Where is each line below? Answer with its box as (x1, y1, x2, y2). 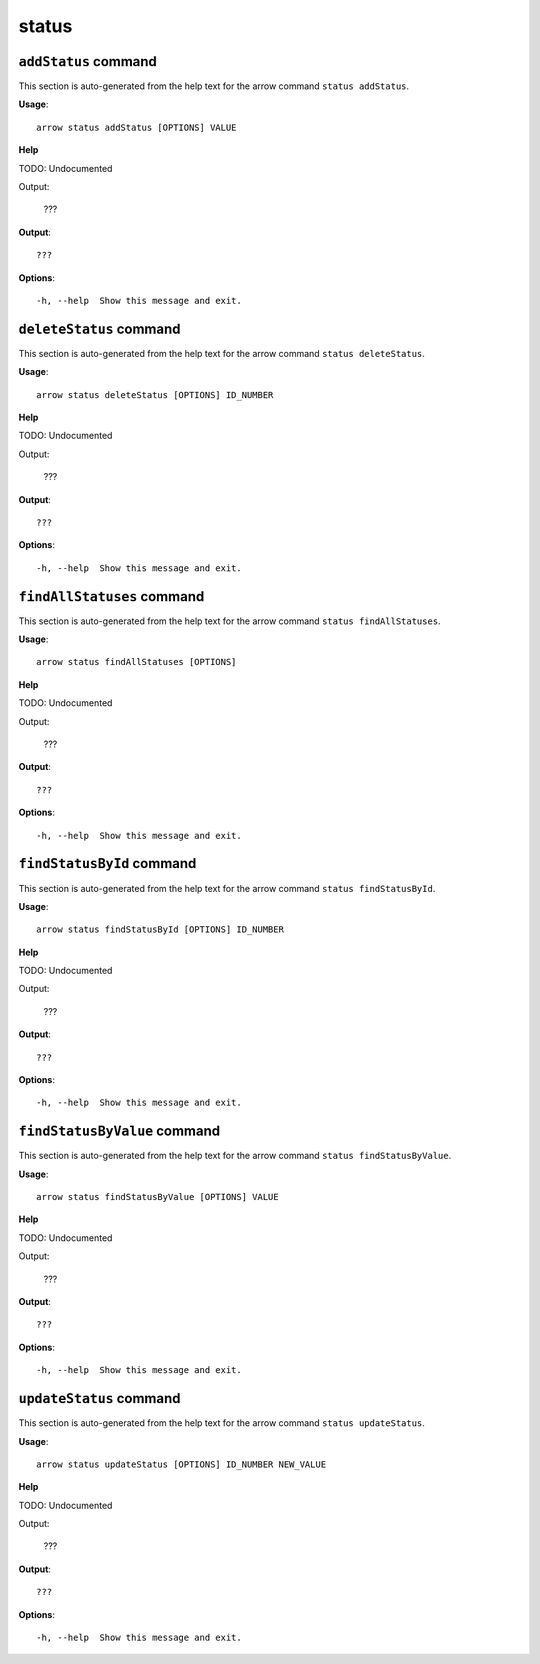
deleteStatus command (18, 320, 181, 337)
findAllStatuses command (18, 588, 205, 605)
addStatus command (18, 53, 157, 70)
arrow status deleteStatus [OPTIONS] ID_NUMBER (36, 389, 274, 400)
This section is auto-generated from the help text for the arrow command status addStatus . (18, 80, 410, 92)
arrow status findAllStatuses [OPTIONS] (36, 656, 237, 668)
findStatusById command (18, 855, 197, 872)
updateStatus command (18, 1390, 181, 1407)
